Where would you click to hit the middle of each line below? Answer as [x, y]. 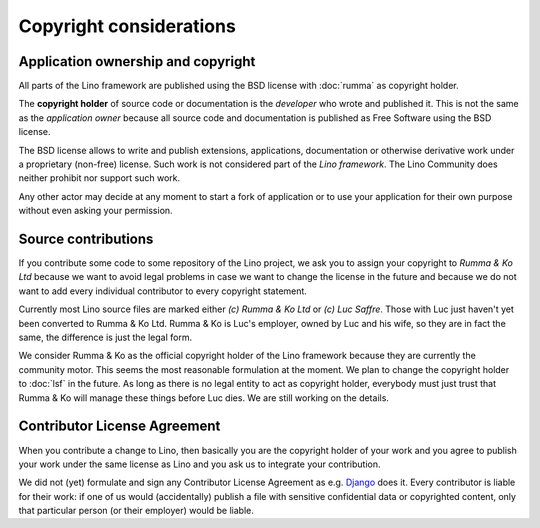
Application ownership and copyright [137, 61]
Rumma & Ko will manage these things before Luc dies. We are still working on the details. [204, 397]
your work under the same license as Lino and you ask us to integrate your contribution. [199, 464]
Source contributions [86, 239]
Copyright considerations [127, 26]
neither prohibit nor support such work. [99, 178]
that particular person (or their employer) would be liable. [136, 511]
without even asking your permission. [96, 211]
